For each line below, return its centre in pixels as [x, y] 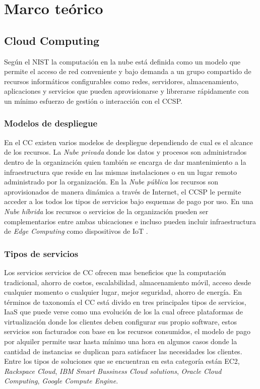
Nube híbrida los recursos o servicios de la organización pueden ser [106, 211]
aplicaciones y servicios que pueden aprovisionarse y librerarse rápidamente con [126, 91]
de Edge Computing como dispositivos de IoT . [76, 231]
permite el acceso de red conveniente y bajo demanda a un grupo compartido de [128, 71]
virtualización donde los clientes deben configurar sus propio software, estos [120, 321]
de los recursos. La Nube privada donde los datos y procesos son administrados [125, 152]
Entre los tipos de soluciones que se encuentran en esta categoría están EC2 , [122, 361]
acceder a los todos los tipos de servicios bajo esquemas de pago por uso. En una [129, 201]
